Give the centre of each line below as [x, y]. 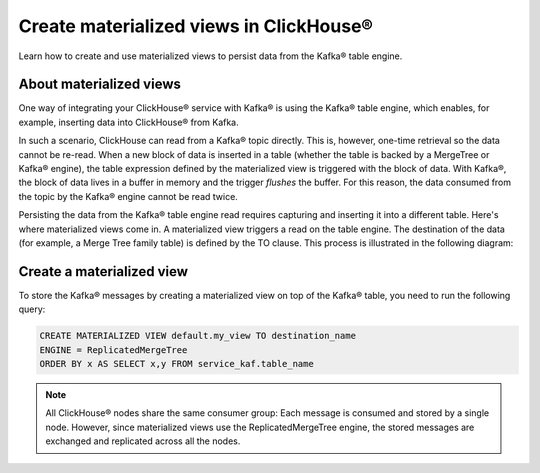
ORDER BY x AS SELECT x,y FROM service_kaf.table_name [176, 364]
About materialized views [100, 84]
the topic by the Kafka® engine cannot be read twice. [128, 196]
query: [32, 309]
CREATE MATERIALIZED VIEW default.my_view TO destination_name [198, 336]
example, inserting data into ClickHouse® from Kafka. [128, 122]
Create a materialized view [103, 271]
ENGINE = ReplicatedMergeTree [113, 349]
